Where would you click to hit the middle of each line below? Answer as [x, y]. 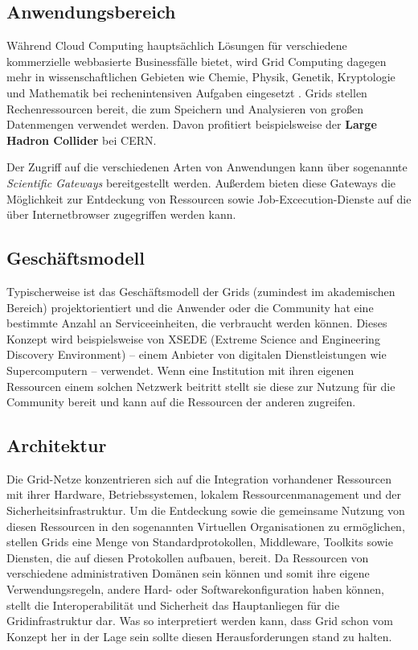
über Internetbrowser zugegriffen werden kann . [121, 214]
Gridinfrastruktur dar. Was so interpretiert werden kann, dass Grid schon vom [200, 621]
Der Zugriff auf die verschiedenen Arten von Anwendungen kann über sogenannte [207, 167]
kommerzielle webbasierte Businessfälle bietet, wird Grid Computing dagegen [197, 61]
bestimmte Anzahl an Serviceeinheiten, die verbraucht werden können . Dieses [197, 323]
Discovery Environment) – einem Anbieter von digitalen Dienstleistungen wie [197, 354]
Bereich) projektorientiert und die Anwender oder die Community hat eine [190, 307]
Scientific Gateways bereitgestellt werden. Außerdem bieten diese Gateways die [201, 182]
